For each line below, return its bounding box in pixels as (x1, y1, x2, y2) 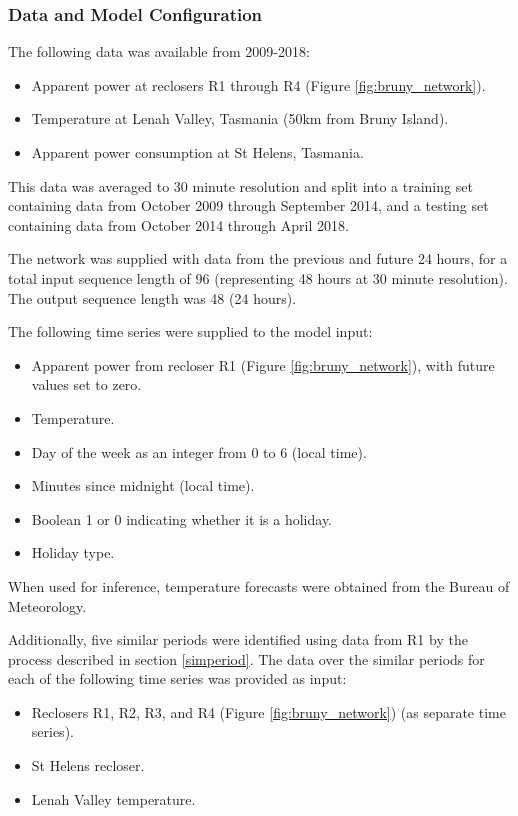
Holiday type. (31, 542, 115, 563)
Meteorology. (8, 595, 87, 616)
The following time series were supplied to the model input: (8, 321, 373, 342)
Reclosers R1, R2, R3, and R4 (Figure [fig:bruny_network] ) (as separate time (31, 701, 506, 722)
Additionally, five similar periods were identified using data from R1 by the (8, 629, 468, 650)
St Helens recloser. (31, 755, 145, 776)
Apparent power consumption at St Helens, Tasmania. (31, 142, 364, 162)
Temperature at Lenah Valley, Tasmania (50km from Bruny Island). (31, 108, 449, 129)
